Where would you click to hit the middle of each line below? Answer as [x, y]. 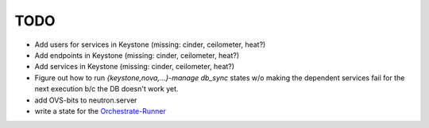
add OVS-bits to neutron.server [86, 100]
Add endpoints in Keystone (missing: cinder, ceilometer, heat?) [137, 55]
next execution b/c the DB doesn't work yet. [106, 89]
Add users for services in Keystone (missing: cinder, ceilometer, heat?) [150, 45]
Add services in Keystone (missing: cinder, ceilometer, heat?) [134, 67]
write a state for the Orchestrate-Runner [100, 111]
